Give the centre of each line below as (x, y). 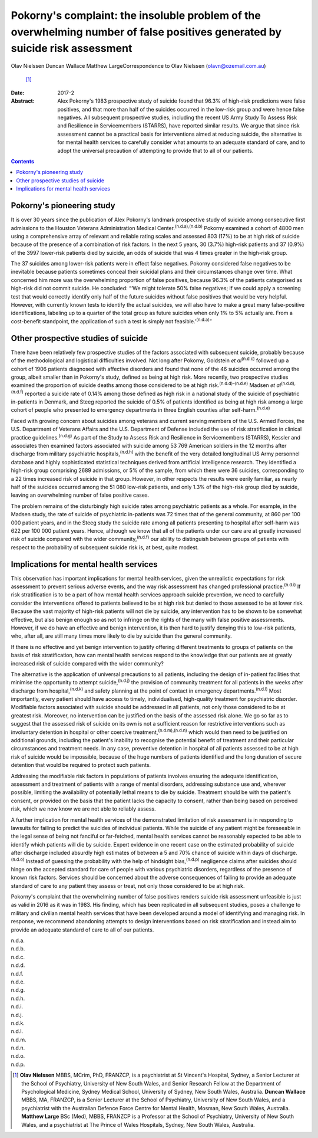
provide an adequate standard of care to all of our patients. (82, 930)
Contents (23, 162)
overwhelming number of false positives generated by (146, 32)
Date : (18, 93)
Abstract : (23, 101)
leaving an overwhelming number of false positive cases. (80, 495)
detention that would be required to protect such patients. (81, 765)
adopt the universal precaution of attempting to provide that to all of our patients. (155, 150)
